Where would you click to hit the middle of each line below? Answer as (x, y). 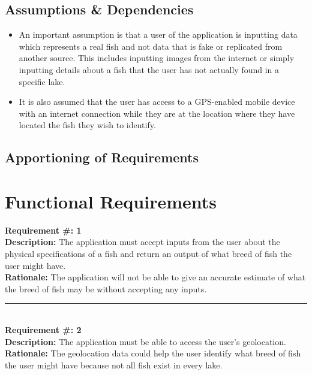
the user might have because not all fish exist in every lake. (114, 365)
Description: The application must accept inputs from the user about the (142, 242)
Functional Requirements (111, 201)
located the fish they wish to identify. (87, 125)
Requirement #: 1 (43, 230)
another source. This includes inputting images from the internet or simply (157, 58)
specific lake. (42, 81)
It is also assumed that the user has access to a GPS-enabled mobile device (157, 102)
